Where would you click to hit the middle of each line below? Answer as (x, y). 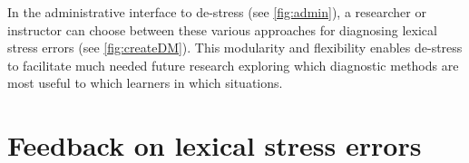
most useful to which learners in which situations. (145, 83)
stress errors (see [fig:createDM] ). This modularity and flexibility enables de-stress (235, 48)
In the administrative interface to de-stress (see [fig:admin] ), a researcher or (217, 12)
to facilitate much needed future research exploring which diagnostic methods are (233, 65)
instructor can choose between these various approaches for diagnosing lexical (222, 29)
